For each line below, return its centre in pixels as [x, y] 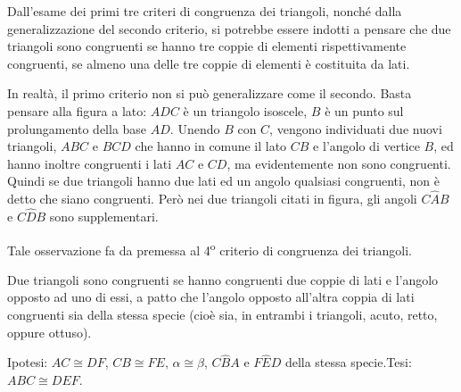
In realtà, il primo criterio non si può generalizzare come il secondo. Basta [210, 93]
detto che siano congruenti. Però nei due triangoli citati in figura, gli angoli [212, 199]
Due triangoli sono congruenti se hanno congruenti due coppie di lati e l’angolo [223, 279]
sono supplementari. [104, 216]
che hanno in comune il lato [211, 146]
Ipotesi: [28, 362]
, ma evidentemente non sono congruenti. [339, 163]
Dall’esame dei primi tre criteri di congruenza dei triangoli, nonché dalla [205, 11]
